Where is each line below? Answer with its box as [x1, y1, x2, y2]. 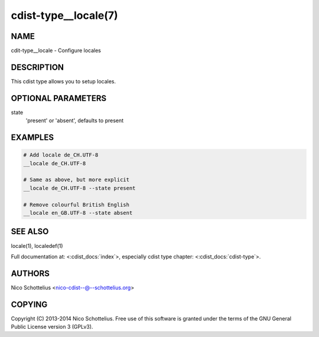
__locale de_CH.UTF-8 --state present [23, 185, 136, 191]
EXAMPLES [11, 133, 54, 143]
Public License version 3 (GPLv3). [11, 323, 93, 331]
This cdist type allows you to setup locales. [11, 77, 116, 85]
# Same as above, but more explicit [23, 176, 130, 183]
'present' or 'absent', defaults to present [25, 117, 124, 124]
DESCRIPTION [11, 62, 64, 72]
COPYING [11, 299, 48, 309]
